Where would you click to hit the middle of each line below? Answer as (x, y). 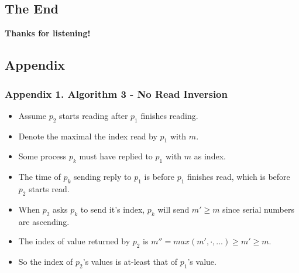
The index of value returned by (74, 241)
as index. (210, 156)
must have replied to (116, 156)
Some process (42, 156)
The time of (39, 177)
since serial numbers (258, 209)
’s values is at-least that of (130, 261)
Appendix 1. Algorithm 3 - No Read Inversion (116, 93)
